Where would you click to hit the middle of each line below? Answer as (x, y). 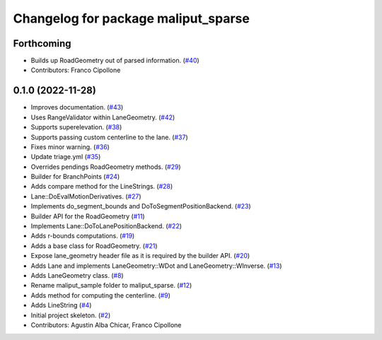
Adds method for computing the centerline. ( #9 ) (101, 295)
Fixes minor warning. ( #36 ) (70, 147)
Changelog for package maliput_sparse (132, 18)
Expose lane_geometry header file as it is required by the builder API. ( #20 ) (140, 256)
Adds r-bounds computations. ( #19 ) (83, 236)
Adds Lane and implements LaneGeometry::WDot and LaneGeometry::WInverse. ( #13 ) (156, 266)
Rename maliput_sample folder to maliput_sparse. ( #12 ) (111, 286)
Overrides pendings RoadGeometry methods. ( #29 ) (106, 167)
